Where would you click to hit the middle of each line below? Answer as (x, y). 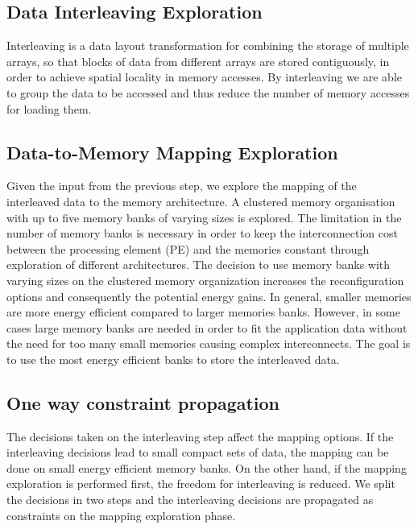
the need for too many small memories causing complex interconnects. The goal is (209, 343)
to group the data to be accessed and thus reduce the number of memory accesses (208, 92)
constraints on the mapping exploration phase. (121, 515)
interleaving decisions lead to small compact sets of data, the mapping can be (198, 452)
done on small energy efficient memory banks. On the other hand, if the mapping (207, 467)
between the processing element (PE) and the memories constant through (188, 248)
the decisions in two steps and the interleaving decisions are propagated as (190, 500)
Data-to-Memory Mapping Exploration (172, 152)
